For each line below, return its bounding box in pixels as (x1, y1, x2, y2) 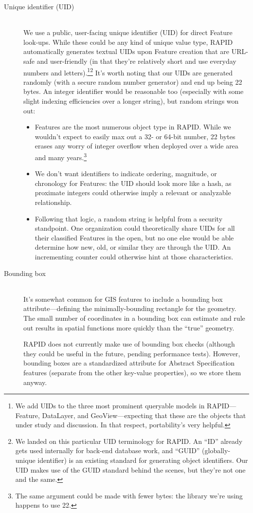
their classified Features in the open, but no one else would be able (35, 232, 234, 242)
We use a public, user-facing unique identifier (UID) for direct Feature (23, 27, 233, 37)
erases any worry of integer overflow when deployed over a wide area (35, 141, 238, 151)
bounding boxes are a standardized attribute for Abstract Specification (23, 358, 235, 368)
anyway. (23, 377, 47, 387)
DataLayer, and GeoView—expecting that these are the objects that (42, 410, 246, 420)
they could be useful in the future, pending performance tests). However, (23, 348, 240, 358)
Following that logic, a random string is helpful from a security (35, 213, 223, 223)
